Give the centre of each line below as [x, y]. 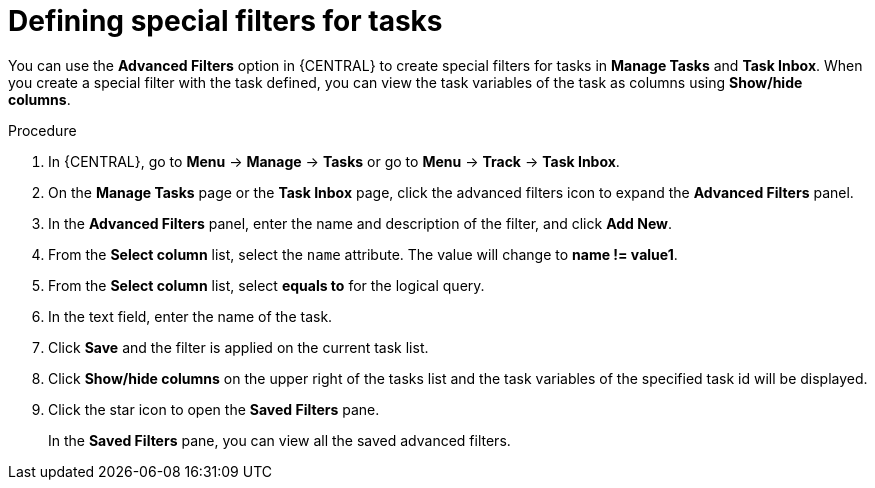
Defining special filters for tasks [225, 21]
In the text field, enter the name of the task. [190, 316]
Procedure [42, 130]
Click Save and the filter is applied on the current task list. [238, 347]
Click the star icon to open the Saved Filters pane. [214, 409]
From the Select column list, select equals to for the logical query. [266, 285]
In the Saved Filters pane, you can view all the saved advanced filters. [279, 440]
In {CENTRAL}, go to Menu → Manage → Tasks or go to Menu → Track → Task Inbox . [334, 161]
